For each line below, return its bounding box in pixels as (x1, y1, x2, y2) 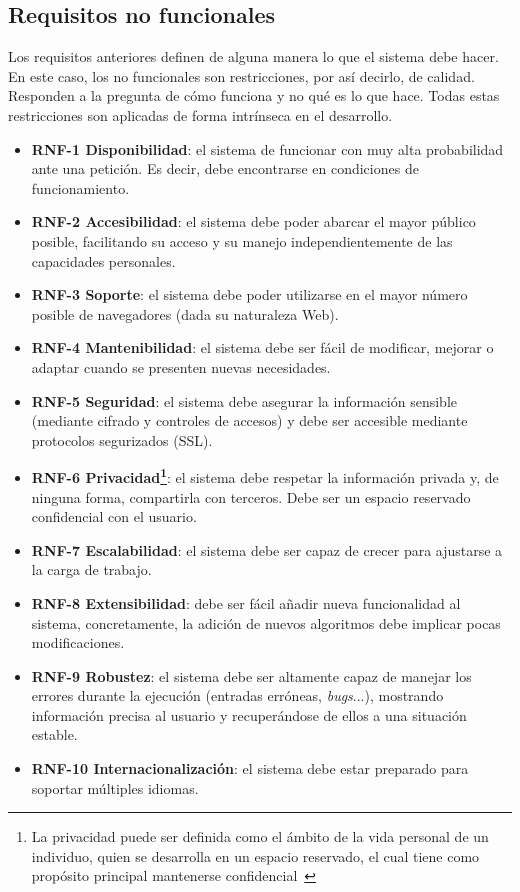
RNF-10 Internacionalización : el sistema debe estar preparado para (31, 758, 469, 779)
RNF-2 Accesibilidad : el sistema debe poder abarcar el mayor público (31, 211, 476, 232)
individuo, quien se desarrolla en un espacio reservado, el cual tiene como (31, 845, 480, 866)
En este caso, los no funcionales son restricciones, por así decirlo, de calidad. (8, 65, 475, 86)
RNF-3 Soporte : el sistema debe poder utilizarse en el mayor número (31, 284, 468, 305)
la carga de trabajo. (31, 559, 152, 580)
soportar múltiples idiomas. (31, 777, 199, 798)
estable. (31, 724, 78, 745)
